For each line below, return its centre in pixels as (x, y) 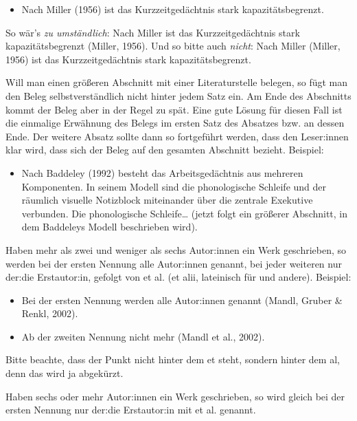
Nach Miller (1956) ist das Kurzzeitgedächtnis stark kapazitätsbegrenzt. (173, 9)
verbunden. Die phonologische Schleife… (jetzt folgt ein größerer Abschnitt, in (185, 213)
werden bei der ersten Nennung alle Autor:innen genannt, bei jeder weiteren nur (174, 263)
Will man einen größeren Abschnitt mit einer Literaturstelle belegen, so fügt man (177, 82)
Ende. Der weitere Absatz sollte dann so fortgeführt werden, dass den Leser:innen (177, 136)
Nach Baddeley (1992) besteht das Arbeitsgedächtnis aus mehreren (162, 172)
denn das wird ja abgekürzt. (65, 373)
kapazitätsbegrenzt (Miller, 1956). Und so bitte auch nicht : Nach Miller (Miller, (173, 46)
